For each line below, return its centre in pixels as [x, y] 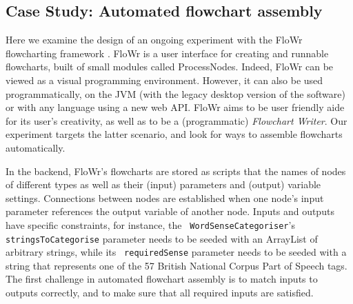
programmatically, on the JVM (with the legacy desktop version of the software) [175, 93]
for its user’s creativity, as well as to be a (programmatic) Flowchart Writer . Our [176, 120]
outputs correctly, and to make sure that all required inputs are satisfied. [160, 293]
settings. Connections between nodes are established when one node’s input [165, 197]
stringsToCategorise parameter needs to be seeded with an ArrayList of [162, 238]
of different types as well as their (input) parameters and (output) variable [163, 184]
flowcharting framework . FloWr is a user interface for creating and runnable [167, 53]
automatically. [36, 147]
